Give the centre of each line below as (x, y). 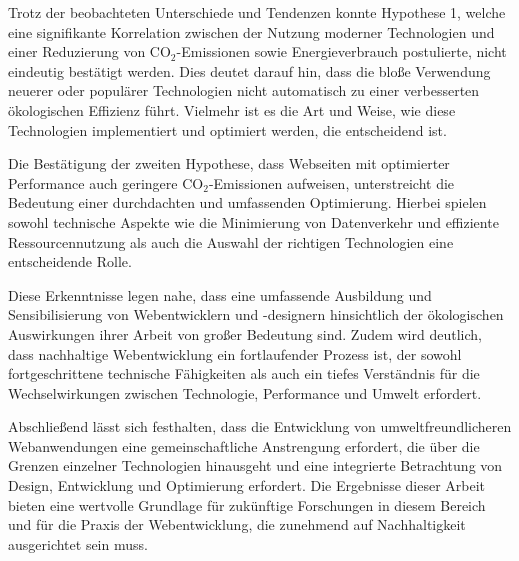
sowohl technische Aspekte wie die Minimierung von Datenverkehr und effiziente (253, 221)
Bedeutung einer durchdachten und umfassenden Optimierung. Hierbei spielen (247, 202)
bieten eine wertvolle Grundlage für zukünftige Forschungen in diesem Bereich (247, 504)
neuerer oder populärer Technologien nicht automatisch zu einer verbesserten (244, 90)
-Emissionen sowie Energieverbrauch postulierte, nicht (341, 51)
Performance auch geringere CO (106, 182)
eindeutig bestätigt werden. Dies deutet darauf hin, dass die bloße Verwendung (249, 70)
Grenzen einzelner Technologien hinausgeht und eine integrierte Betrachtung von (255, 465)
